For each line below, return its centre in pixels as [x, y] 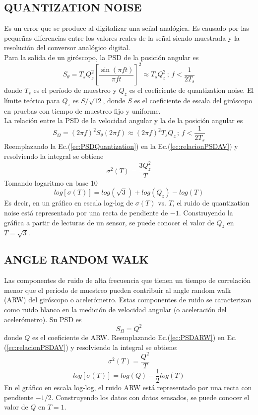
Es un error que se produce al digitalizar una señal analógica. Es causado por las [127, 28]
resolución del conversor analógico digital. [67, 47]
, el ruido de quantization [211, 203]
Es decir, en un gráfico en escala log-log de [69, 203]
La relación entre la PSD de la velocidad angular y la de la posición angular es [124, 120]
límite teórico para [32, 100]
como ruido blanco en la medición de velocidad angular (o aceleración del [115, 310]
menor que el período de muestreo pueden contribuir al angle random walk [118, 290]
